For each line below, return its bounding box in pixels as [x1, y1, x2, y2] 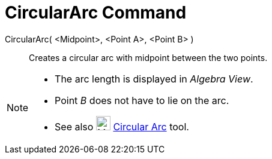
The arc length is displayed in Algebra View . [55, 72, 253, 85]
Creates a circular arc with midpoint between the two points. [29, 52, 268, 63]
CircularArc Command [5, 2, 187, 23]
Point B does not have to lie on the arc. [55, 94, 229, 106]
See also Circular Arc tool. [55, 120, 189, 133]
